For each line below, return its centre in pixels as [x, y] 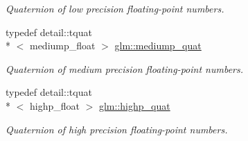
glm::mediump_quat [158, 45]
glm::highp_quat [134, 105]
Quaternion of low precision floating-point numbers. [115, 8]
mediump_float [62, 45]
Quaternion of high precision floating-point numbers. [117, 129]
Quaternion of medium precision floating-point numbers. [124, 68]
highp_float [54, 105]
